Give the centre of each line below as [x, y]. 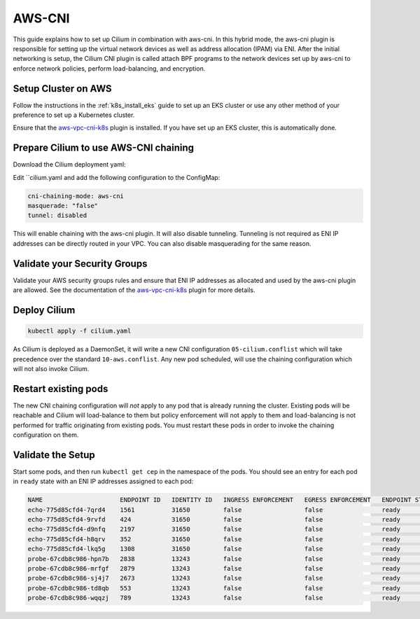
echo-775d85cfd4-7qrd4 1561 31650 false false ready [214, 510]
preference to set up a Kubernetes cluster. [74, 115]
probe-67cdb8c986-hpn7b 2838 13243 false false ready [214, 559]
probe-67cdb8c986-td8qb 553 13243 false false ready [214, 588]
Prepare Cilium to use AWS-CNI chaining [104, 148]
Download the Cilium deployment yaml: [69, 165]
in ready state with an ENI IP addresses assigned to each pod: [103, 481]
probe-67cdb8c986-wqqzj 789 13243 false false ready [214, 598]
